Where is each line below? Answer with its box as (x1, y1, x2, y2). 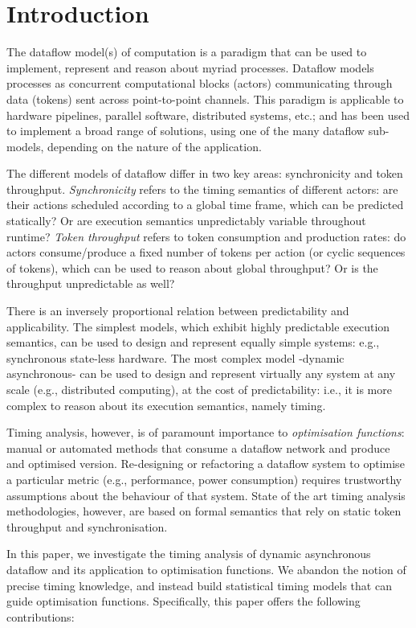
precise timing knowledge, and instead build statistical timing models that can (6, 577, 392, 593)
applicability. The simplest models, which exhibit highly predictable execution (6, 318, 390, 335)
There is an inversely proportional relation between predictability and (6, 302, 349, 319)
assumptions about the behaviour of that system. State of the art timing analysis (6, 486, 406, 503)
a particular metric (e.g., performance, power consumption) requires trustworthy (6, 470, 402, 487)
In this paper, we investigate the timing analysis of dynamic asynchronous (6, 545, 371, 562)
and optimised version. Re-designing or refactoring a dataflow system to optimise (6, 455, 405, 472)
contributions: (6, 608, 75, 625)
